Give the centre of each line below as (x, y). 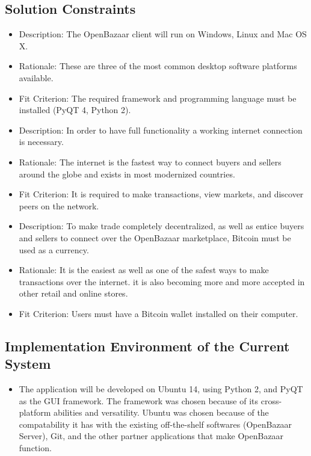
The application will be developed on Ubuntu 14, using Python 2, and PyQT (161, 389)
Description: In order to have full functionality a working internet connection (161, 130)
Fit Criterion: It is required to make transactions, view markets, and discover (161, 194)
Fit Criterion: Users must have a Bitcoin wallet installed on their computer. (159, 313)
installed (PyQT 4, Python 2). (75, 110)
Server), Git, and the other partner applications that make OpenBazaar (151, 436)
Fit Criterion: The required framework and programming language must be (158, 98)
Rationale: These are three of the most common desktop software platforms (158, 66)
